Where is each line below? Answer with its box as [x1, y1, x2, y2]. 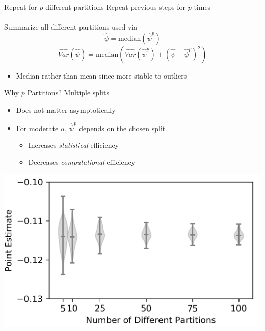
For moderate [16, 122, 59, 133]
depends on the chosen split [79, 122, 166, 133]
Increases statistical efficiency [28, 139, 119, 150]
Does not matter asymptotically [16, 104, 116, 115]
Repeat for [4, 2, 37, 12]
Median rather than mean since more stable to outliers [16, 70, 187, 81]
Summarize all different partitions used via [4, 21, 138, 32]
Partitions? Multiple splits [27, 87, 109, 98]
